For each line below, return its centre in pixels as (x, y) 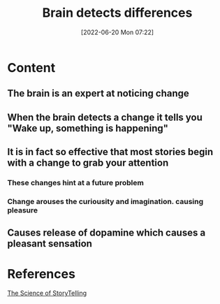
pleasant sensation (50, 244)
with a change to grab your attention (88, 163)
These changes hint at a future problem (76, 183)
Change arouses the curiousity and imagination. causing (105, 201)
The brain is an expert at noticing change (98, 93)
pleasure (23, 210)
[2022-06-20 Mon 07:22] (117, 32)
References (41, 274)
